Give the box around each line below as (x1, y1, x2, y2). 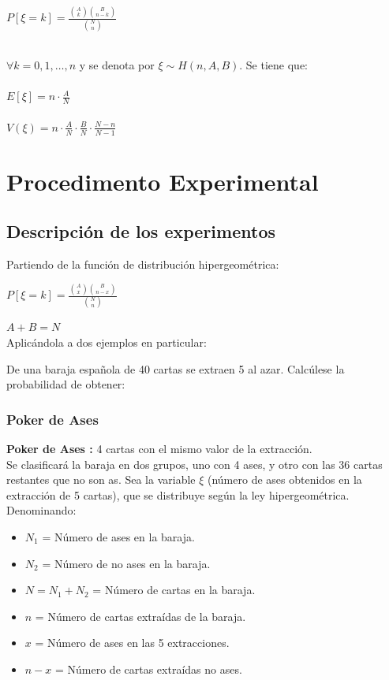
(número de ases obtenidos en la (207, 471, 362, 488)
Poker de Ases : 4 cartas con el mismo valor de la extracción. (6, 440, 312, 457)
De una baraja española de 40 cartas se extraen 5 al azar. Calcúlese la (6, 360, 345, 377)
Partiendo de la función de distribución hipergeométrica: (6, 256, 279, 273)
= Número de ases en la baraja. (42, 529, 195, 545)
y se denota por (79, 57, 155, 73)
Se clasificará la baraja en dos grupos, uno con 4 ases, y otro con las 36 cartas (6, 455, 383, 472)
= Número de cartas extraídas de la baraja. (35, 608, 246, 624)
